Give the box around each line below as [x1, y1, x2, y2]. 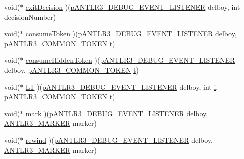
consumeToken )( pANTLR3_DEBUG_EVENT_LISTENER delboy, [25, 28, 237, 39]
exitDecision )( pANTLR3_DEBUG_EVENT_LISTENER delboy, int [25, 2, 240, 12]
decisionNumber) [4, 11, 56, 22]
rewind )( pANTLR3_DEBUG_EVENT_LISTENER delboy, [25, 134, 213, 145]
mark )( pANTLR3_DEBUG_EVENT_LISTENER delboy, [25, 108, 208, 118]
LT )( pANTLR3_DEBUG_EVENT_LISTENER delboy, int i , [25, 81, 218, 92]
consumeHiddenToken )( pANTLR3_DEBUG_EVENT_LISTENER [25, 55, 235, 65]
